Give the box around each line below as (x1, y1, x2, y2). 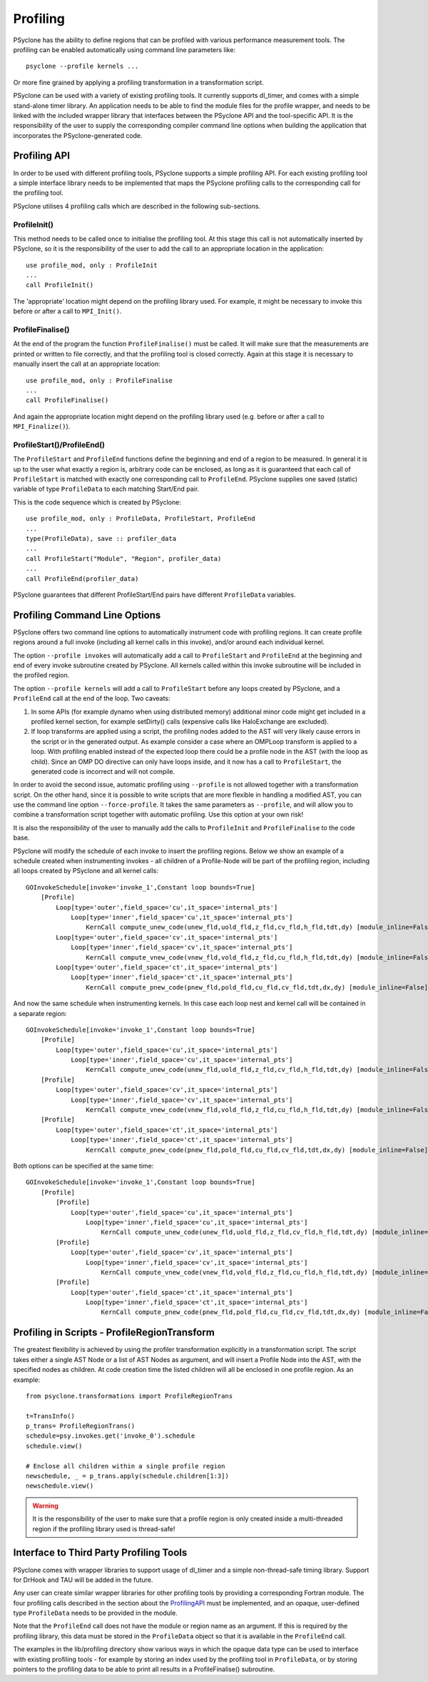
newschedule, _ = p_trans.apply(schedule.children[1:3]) (26, 1472, 230, 1481)
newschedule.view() (26, 1482, 94, 1490)
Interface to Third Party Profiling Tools (13, 1547, 188, 1559)
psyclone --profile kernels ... (26, 62, 139, 71)
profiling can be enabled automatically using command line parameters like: (13, 45, 235, 54)
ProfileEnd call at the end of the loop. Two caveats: (13, 694, 170, 703)
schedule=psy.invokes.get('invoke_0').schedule (26, 1432, 195, 1440)
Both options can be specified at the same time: (13, 1161, 154, 1170)
